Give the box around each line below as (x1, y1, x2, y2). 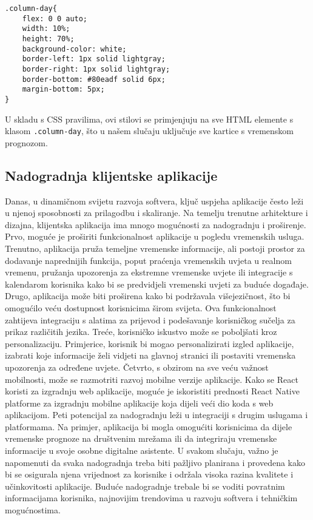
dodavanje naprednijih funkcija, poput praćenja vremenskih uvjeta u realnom (5, 254, 292, 266)
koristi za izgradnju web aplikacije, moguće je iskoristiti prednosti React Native (5, 385, 300, 397)
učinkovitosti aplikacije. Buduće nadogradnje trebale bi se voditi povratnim (5, 479, 285, 492)
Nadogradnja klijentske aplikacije (5, 166, 218, 184)
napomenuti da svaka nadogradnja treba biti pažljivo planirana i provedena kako (5, 456, 305, 468)
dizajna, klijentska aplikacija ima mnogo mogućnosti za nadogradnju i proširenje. (5, 218, 306, 231)
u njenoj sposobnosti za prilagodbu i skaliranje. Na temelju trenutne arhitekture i (5, 206, 308, 219)
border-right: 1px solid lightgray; (22, 64, 170, 73)
